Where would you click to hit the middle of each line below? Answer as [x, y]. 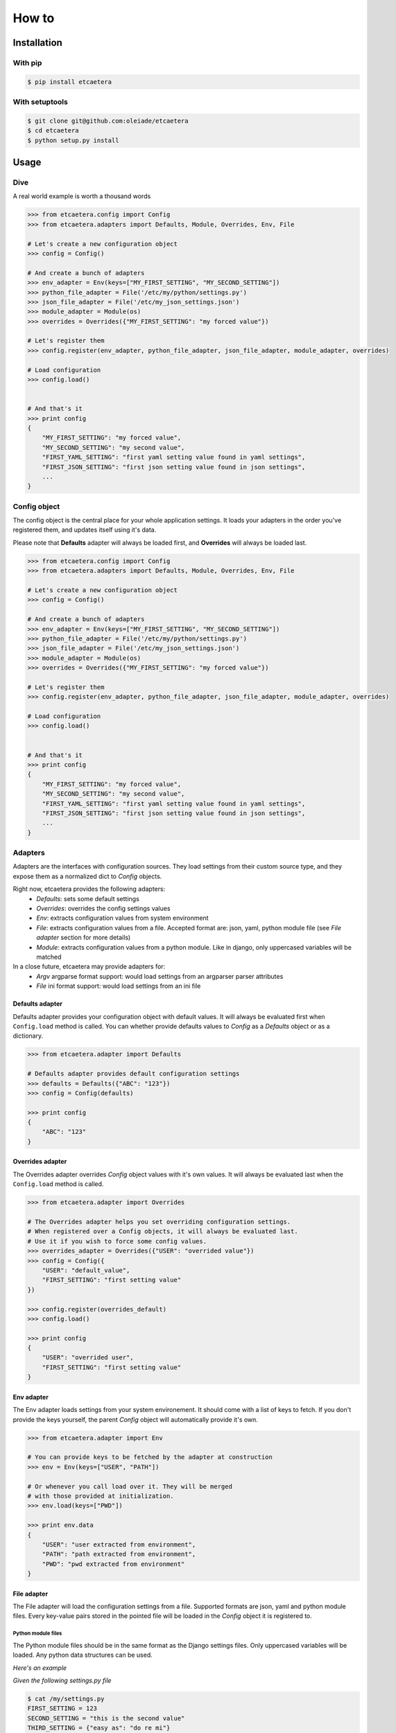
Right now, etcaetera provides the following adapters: [89, 889]
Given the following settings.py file [62, 1680]
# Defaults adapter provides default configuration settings [134, 1074]
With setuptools [41, 102]
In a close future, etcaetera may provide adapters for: [89, 966]
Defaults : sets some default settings [88, 898]
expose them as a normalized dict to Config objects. [87, 876]
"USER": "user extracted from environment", [119, 1544]
